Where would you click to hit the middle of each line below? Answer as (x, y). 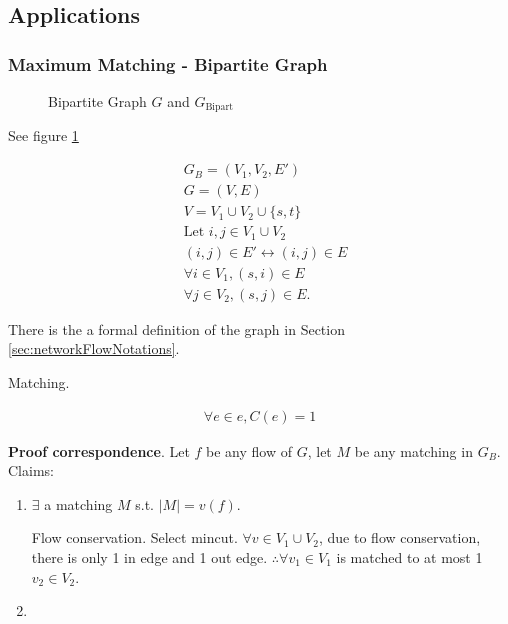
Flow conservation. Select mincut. (134, 537)
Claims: (31, 470)
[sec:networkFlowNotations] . (94, 348)
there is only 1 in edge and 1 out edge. (149, 556)
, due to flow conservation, (399, 537)
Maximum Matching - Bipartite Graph (168, 63)
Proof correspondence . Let (99, 450)
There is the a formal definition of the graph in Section (176, 328)
